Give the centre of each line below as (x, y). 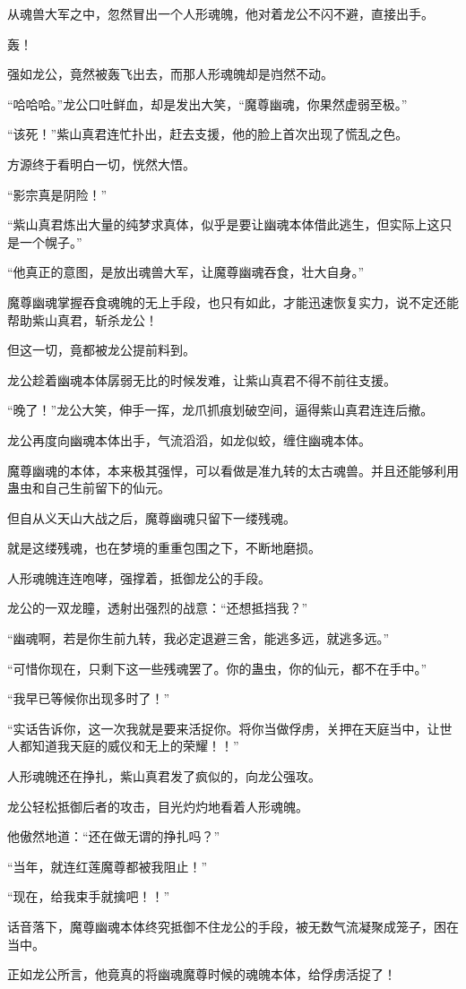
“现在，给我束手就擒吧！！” (89, 896)
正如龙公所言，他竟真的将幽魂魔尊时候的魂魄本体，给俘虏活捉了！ (202, 974)
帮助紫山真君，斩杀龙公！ (82, 319)
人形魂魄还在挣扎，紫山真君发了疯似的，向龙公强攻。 (164, 776)
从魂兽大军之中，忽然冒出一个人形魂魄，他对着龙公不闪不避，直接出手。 (220, 13)
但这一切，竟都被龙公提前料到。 (101, 350)
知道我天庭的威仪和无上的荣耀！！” (135, 746)
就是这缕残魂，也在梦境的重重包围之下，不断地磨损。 (164, 548)
